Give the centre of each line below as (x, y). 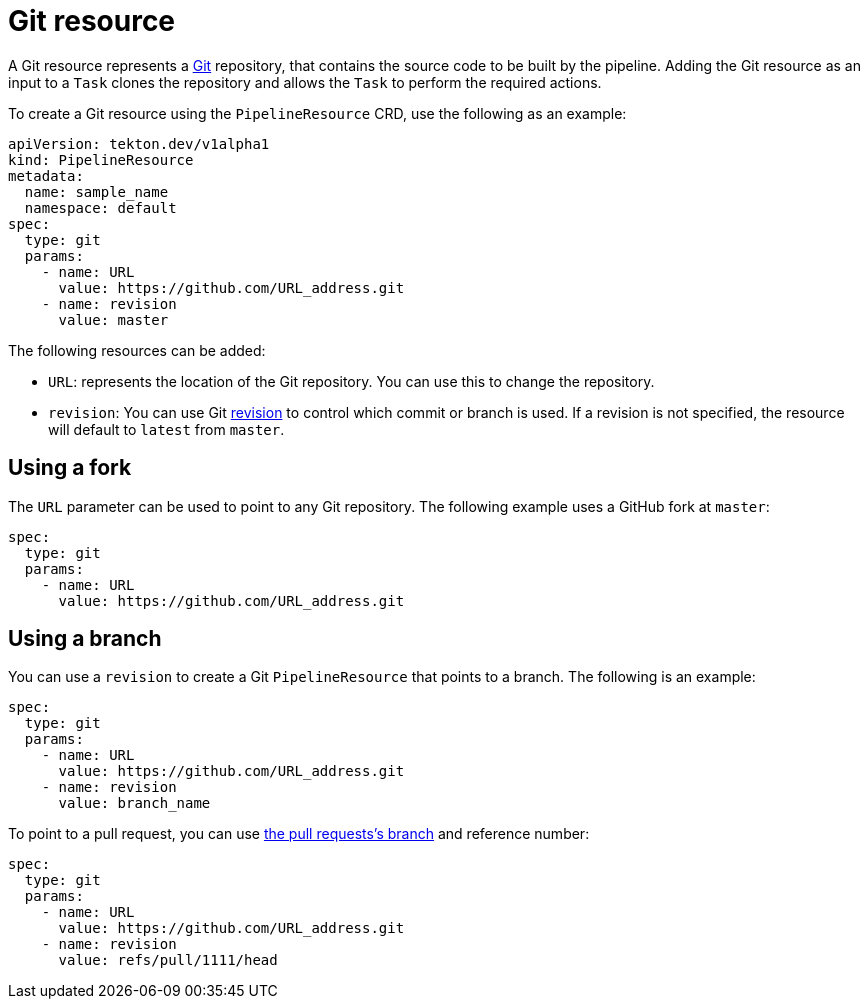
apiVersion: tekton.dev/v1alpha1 (139, 143)
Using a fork (70, 468)
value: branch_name (134, 803)
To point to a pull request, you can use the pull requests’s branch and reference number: (299, 834)
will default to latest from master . (166, 429)
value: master (113, 319)
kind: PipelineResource (101, 159)
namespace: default (100, 207)
